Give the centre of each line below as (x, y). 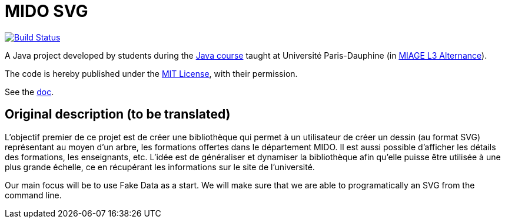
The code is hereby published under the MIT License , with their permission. (151, 73)
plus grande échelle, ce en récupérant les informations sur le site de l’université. (160, 167)
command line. (33, 195)
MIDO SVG (46, 11)
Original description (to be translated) (118, 114)
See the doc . (29, 92)
